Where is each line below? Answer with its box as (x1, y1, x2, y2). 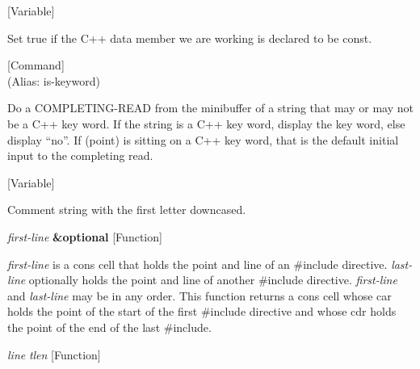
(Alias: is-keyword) (7, 72, 100, 89)
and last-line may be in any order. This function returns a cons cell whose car (7, 287, 392, 304)
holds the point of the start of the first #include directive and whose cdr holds (7, 303, 397, 320)
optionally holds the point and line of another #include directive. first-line (28, 271, 397, 288)
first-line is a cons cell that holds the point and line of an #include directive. (7, 255, 388, 272)
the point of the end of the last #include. (7, 318, 212, 335)
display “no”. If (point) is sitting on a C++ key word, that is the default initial (7, 131, 399, 148)
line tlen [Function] (7, 346, 101, 363)
